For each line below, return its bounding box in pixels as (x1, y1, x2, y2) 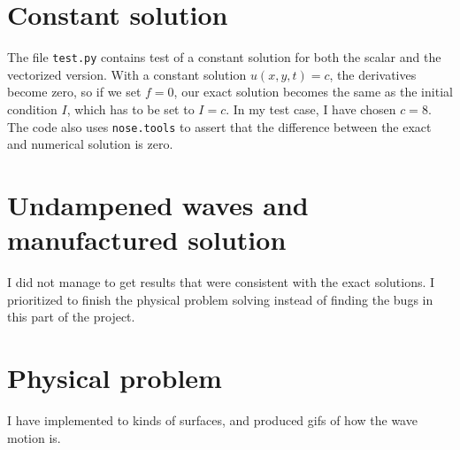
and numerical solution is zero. (7, 135, 173, 153)
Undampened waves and (7, 187, 309, 222)
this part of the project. (7, 307, 135, 326)
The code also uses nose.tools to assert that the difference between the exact (7, 117, 432, 136)
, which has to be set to (66, 99, 195, 118)
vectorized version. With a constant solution (7, 65, 247, 83)
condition (7, 99, 57, 118)
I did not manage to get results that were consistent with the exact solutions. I (7, 273, 435, 291)
